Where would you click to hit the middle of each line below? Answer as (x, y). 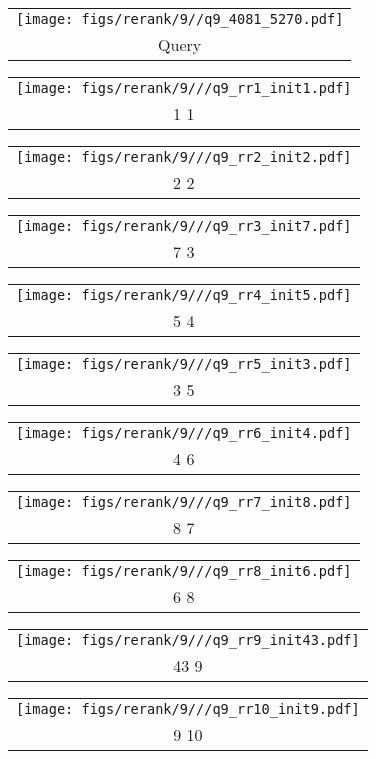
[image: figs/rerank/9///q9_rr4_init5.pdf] (184, 295)
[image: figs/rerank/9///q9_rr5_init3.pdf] (184, 364)
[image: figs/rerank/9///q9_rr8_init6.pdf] (184, 571)
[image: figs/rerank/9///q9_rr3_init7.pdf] (184, 226)
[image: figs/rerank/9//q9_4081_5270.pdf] (180, 19)
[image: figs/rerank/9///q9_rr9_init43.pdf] (188, 640)
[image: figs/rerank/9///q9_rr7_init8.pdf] (184, 502)
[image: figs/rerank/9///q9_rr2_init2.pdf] (184, 157)
